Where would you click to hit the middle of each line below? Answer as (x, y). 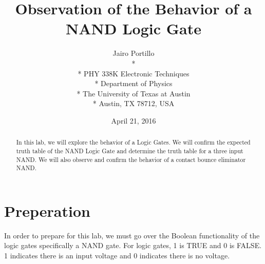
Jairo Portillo (134, 53)
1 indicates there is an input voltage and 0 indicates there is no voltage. (117, 256)
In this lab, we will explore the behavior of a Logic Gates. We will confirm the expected (133, 142)
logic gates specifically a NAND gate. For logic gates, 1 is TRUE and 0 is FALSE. (133, 245)
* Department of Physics (134, 83)
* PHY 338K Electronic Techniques (134, 73)
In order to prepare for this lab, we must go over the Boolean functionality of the (132, 235)
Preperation (47, 210)
